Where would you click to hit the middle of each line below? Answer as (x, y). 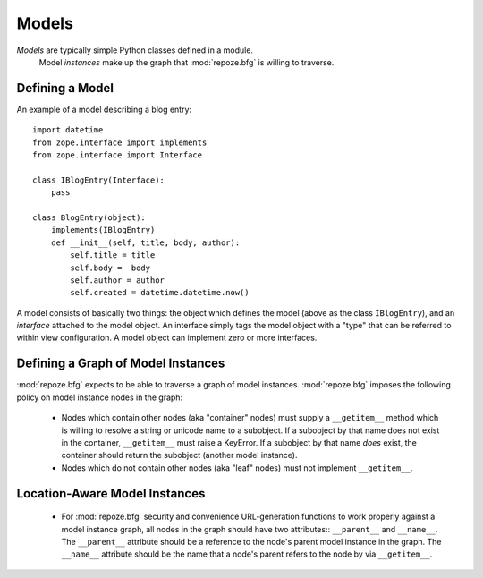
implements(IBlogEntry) (103, 230)
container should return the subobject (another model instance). (179, 455)
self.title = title (113, 255)
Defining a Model (65, 88)
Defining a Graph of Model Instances (121, 364)
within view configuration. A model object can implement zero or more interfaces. (167, 338)
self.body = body (110, 268)
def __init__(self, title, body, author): (145, 242)
